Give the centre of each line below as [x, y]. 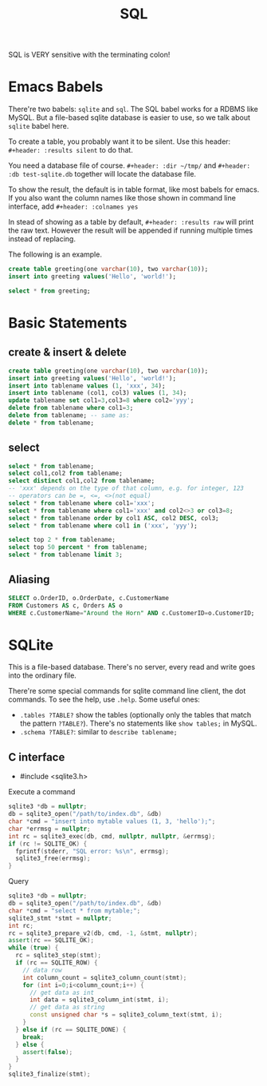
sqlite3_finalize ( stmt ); [49, 1074]
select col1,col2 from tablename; [66, 473]
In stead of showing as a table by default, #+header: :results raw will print [131, 222]
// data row [42, 970]
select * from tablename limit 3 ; [66, 555]
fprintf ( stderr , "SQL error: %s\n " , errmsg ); [92, 851]
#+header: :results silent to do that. [71, 150]
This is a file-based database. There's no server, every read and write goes [132, 667]
